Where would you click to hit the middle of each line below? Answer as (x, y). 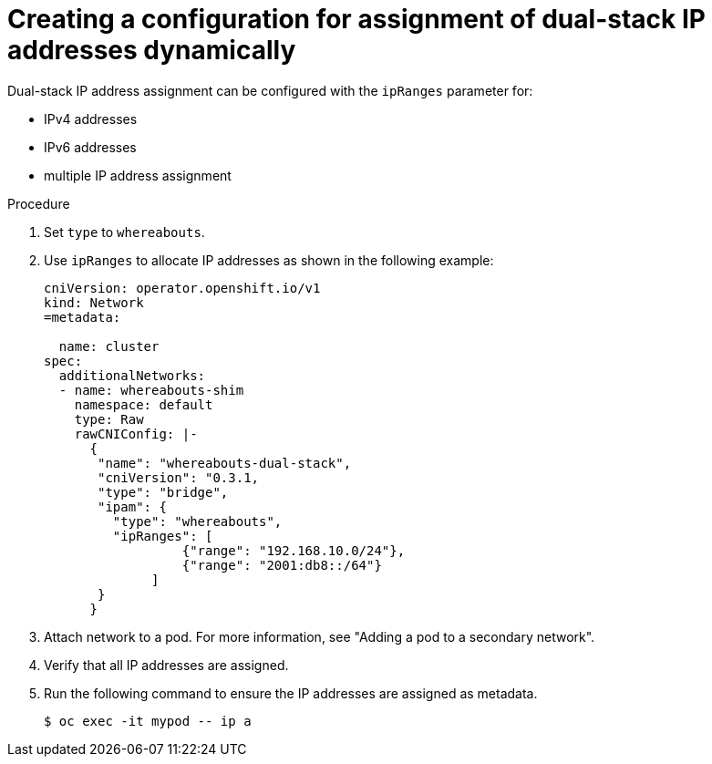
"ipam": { (132, 506)
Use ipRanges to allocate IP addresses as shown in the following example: (269, 260)
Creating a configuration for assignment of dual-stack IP (356, 19)
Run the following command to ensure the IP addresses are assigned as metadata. (291, 693)
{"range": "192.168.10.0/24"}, (294, 550)
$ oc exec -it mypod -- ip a (148, 721)
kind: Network (94, 302)
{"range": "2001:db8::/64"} (282, 565)
